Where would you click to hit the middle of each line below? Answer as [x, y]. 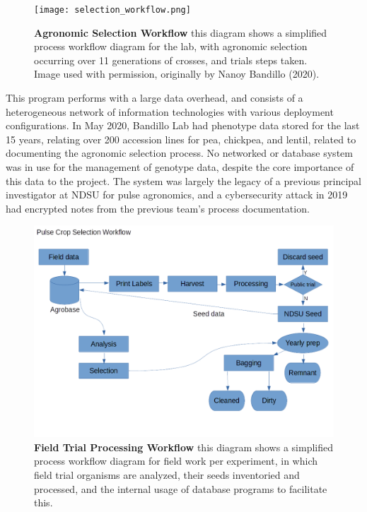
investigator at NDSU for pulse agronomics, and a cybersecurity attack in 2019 [177, 195]
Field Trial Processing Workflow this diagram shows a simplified [183, 447]
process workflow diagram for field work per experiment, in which [176, 461]
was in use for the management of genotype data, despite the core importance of [180, 167]
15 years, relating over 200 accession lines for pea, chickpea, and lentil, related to [181, 139]
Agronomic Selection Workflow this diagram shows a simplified [181, 32]
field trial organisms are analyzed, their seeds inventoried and [167, 474]
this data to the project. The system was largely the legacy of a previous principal [183, 180]
